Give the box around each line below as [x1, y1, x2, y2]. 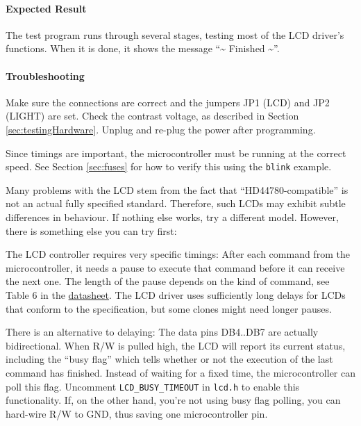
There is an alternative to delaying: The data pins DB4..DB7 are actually [6, 325, 319, 339]
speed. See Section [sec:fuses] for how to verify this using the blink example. [6, 159, 332, 174]
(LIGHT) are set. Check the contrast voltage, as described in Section [6, 108, 299, 123]
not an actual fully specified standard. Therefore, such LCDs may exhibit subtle [6, 196, 346, 211]
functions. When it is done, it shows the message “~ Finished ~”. [6, 41, 280, 56]
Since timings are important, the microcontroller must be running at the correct [6, 145, 346, 160]
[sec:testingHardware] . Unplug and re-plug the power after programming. [6, 122, 316, 136]
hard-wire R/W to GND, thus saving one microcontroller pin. [6, 406, 268, 420]
